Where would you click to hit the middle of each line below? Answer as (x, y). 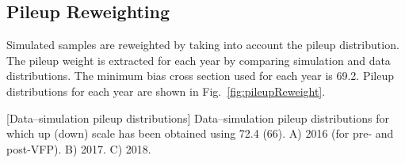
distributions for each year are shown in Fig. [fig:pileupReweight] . (166, 91)
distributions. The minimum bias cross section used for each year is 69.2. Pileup (201, 76)
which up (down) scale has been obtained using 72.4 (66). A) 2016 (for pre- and (200, 133)
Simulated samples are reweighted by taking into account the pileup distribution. (203, 45)
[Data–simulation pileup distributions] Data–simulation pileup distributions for (198, 118)
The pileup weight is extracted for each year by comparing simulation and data (199, 60)
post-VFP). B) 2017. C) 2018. (79, 148)
